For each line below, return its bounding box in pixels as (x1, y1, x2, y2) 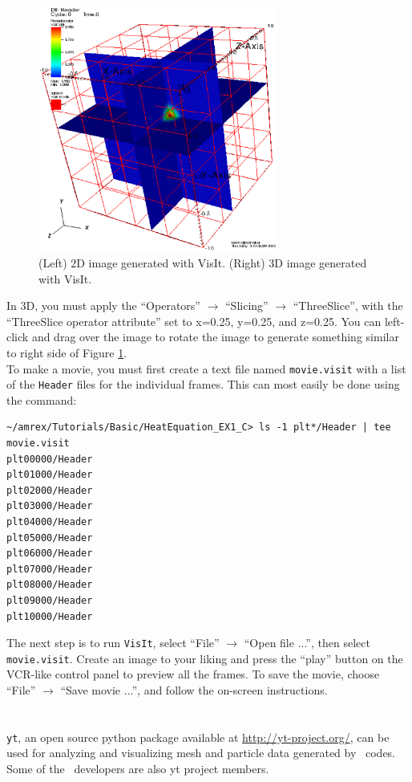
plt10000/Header (6, 610, 93, 622)
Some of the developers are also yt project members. (6, 760, 269, 777)
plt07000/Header (6, 563, 93, 575)
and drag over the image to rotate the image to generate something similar (31, 328, 399, 345)
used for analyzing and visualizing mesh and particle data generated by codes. (6, 744, 395, 761)
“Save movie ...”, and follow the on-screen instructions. (60, 682, 328, 699)
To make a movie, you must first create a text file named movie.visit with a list (6, 360, 406, 377)
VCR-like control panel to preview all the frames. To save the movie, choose (6, 666, 380, 682)
